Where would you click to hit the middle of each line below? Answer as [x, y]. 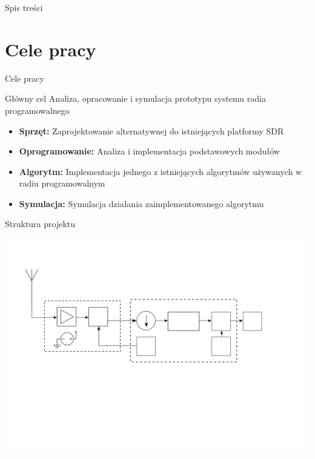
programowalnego [37, 110]
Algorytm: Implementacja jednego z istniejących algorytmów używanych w [161, 171]
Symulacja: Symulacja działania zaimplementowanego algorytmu [141, 203]
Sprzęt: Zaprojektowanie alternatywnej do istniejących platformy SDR [151, 130]
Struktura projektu [40, 224]
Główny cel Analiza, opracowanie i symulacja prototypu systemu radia [135, 98]
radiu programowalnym [62, 183]
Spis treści [24, 7]
